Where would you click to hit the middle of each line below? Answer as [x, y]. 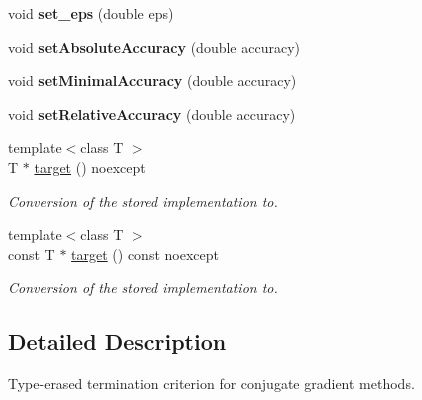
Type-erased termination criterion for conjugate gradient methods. [211, 383]
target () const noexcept [145, 253]
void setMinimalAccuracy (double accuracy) [152, 80]
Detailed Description [117, 341]
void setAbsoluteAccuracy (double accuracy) [154, 46]
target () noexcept [90, 166]
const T [31, 253]
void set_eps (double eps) [91, 13]
